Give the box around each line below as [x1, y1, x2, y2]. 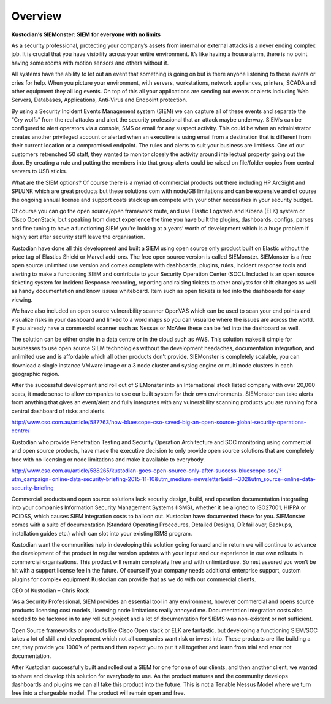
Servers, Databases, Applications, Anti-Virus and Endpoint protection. [11, 96, 188, 104]
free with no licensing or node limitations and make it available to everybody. [11, 455, 205, 463]
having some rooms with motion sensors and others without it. [11, 59, 169, 66]
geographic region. [11, 370, 59, 377]
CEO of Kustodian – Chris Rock [11, 587, 89, 594]
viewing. [11, 295, 33, 303]
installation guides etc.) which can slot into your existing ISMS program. [11, 530, 192, 537]
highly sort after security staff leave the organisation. [11, 233, 145, 241]
